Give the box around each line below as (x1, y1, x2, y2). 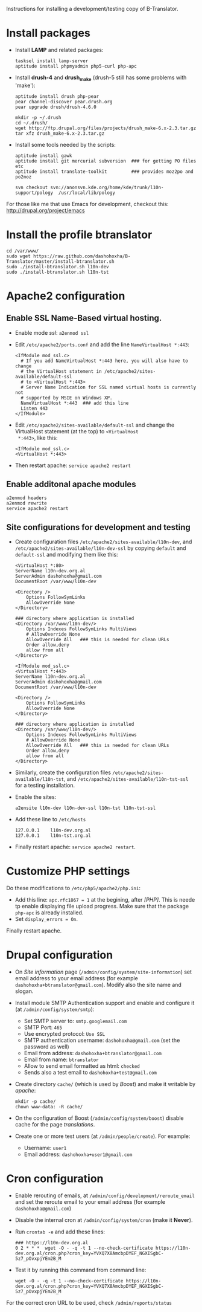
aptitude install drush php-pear (14, 93, 99, 99)
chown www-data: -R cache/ (14, 1104, 83, 1110)
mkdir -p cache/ (14, 1099, 56, 1105)
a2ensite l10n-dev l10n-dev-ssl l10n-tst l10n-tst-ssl (14, 805, 156, 812)
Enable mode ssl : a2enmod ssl (14, 329, 89, 336)
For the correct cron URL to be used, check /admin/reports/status (6, 1299, 172, 1307)
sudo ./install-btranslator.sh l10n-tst (6, 269, 110, 275)
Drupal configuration (6, 948, 113, 962)
